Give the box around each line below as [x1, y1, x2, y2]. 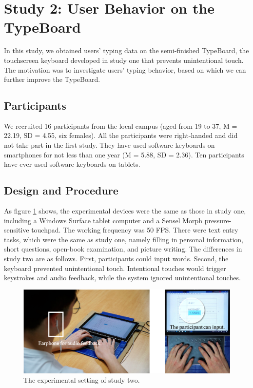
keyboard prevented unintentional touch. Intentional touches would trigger [4, 263, 226, 273]
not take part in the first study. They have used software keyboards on [4, 140, 215, 150]
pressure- [204, 215, 232, 225]
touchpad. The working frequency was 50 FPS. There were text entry [31, 225, 238, 235]
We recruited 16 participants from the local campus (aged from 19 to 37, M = [4, 120, 237, 131]
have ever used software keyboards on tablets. [4, 159, 140, 169]
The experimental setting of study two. [23, 375, 140, 385]
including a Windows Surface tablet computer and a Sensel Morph [4, 215, 203, 225]
